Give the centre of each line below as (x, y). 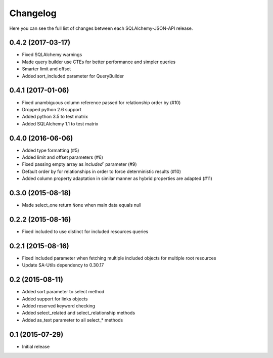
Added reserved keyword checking (59, 305)
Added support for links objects (55, 299)
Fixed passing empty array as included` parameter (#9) (79, 164)
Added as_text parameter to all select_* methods (73, 320)
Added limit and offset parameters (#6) (63, 157)
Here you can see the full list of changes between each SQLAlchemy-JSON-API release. (101, 28)
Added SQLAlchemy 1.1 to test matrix (60, 123)
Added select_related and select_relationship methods (79, 313)
